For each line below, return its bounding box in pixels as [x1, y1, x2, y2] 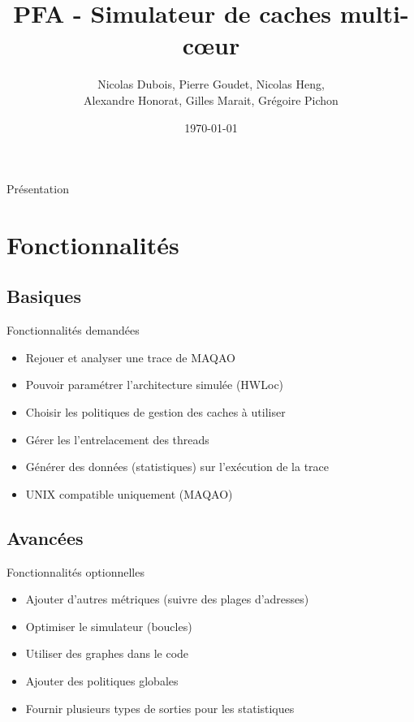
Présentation [6, 180, 69, 197]
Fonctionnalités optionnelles [6, 563, 144, 580]
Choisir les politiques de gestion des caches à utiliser [25, 404, 286, 421]
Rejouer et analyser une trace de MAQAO [25, 348, 235, 365]
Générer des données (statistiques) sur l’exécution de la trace [25, 458, 330, 475]
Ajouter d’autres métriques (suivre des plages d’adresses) [25, 590, 309, 607]
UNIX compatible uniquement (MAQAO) [25, 485, 233, 502]
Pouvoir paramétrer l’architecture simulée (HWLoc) [25, 376, 284, 393]
